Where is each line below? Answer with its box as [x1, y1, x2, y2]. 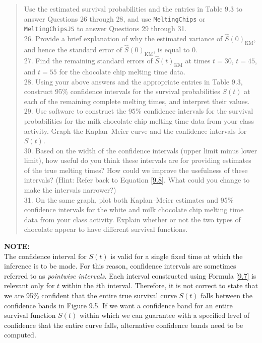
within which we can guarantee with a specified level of [79, 310, 250, 320]
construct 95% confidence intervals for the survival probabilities [24, 86, 220, 97]
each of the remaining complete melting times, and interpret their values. [24, 96, 250, 106]
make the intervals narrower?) [24, 185, 116, 195]
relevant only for [4, 280, 55, 291]
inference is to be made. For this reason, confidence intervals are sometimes [4, 261, 236, 271]
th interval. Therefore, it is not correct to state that [98, 280, 258, 291]
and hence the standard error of [24, 44, 122, 55]
